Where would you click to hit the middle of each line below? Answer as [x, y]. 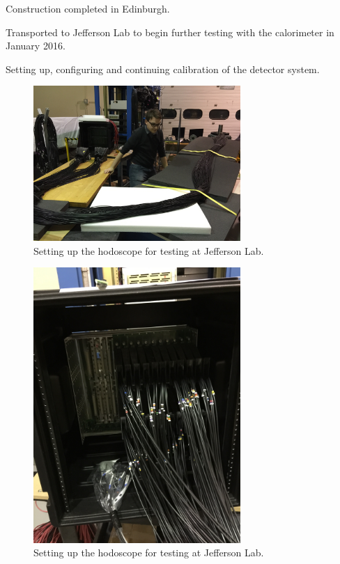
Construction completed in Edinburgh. [88, 8]
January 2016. [36, 46]
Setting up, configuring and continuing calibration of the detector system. [163, 69]
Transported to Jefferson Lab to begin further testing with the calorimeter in [170, 32]
